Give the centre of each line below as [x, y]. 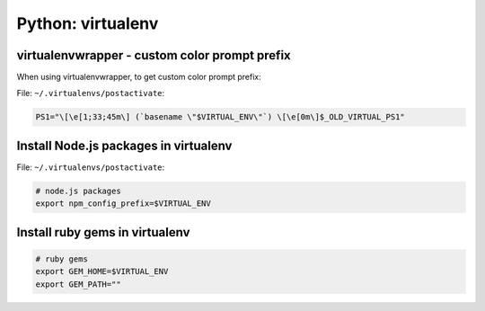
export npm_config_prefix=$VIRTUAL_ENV [123, 204]
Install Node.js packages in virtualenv [124, 145]
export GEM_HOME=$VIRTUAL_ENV [102, 271]
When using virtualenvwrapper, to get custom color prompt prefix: [139, 77]
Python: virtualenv [88, 23]
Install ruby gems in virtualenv [103, 232]
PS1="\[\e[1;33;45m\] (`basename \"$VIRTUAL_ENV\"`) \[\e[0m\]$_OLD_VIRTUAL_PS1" [220, 117]
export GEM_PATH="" [78, 284]
